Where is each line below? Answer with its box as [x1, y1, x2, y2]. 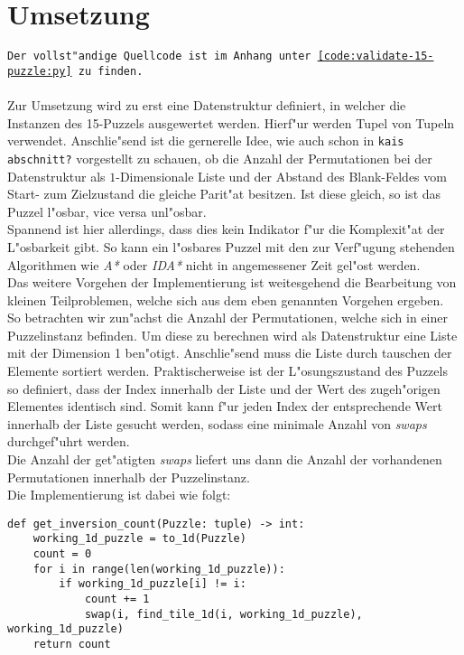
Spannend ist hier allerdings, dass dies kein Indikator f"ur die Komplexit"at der [7, 220, 445, 239]
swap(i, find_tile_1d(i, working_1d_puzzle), [84, 607, 363, 621]
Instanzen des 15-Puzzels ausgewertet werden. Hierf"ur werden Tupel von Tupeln [7, 113, 455, 132]
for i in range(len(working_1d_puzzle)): [32, 562, 285, 575]
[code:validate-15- [317, 50, 434, 63]
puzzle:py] [7, 64, 72, 78]
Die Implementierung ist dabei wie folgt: [7, 485, 231, 504]
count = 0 [32, 547, 92, 561]
